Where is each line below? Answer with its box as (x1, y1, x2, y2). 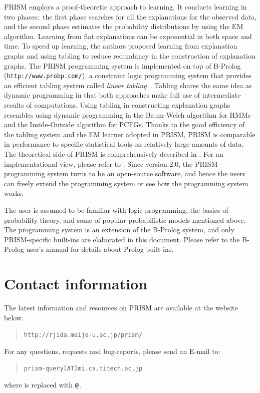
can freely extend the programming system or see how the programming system (4, 178, 248, 188)
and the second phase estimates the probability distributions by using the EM (4, 21, 243, 32)
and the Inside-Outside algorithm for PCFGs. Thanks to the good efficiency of (4, 119, 245, 130)
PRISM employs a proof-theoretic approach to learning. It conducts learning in (4, 2, 247, 12)
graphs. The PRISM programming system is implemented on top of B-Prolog (4, 60, 241, 71)
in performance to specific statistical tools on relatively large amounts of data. (4, 139, 244, 149)
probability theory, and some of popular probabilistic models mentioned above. (4, 214, 246, 225)
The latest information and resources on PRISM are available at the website (4, 302, 238, 313)
